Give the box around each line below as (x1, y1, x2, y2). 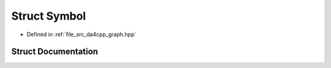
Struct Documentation (11, 47, 98, 57)
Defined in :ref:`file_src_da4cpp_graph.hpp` (26, 31, 137, 38)
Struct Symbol (11, 9, 86, 23)
